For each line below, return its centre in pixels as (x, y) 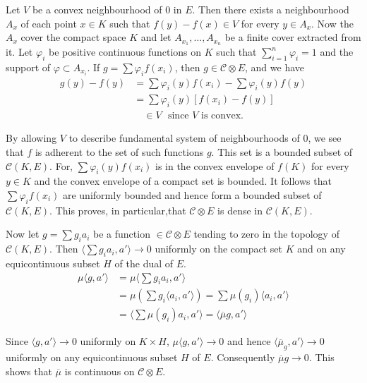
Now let (23, 234)
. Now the (332, 23)
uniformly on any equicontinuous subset (92, 357)
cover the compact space (73, 37)
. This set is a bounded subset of (282, 151)
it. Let (19, 52)
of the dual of (144, 263)
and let (156, 37)
